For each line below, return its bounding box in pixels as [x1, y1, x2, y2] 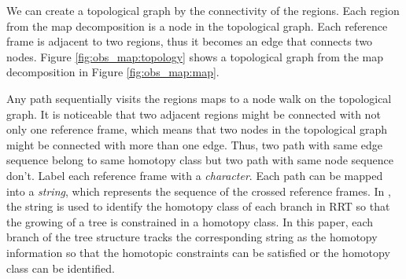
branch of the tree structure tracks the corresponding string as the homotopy [6, 229, 378, 245]
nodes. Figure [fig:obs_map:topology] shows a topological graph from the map [6, 48, 384, 64]
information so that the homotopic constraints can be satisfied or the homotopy [6, 244, 390, 260]
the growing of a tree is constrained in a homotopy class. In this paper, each [6, 213, 374, 229]
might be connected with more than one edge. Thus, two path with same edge [6, 136, 383, 152]
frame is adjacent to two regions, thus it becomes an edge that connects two [6, 33, 373, 50]
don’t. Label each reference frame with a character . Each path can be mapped [6, 167, 383, 183]
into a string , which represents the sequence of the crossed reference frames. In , [6, 182, 391, 199]
